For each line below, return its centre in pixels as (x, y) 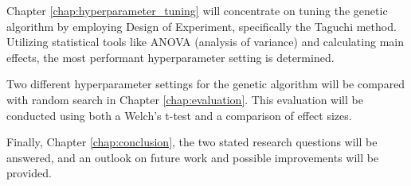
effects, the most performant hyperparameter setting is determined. (170, 57)
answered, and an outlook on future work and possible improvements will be (193, 157)
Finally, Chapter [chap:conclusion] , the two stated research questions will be (192, 142)
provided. (29, 173)
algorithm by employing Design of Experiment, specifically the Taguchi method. (202, 26)
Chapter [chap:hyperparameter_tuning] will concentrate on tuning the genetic (197, 10)
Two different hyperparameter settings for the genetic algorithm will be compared (206, 84)
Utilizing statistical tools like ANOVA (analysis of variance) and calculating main (205, 42)
